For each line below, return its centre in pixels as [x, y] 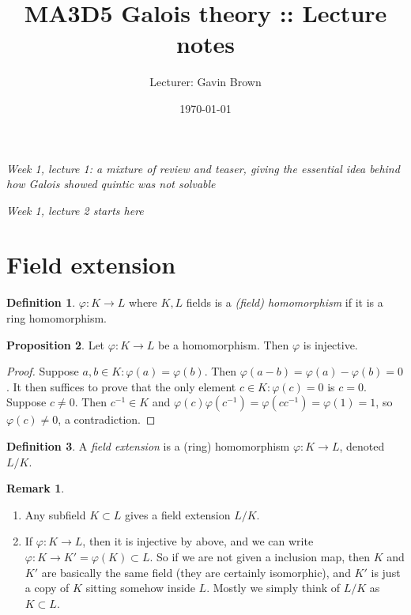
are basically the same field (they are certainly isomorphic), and [196, 572]
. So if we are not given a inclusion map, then [260, 556]
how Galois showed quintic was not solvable [111, 184]
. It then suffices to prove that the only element [121, 386]
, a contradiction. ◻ [107, 419]
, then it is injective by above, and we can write [198, 541]
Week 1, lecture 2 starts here [75, 210]
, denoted [362, 445]
